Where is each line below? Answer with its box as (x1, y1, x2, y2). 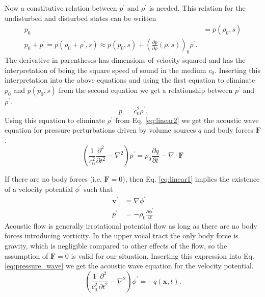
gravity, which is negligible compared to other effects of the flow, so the (5, 240, 227, 251)
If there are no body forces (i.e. (5, 174, 102, 184)
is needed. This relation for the (149, 3, 246, 13)
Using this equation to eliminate (5, 114, 105, 125)
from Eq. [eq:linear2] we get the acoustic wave (115, 114, 259, 125)
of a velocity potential (5, 184, 73, 194)
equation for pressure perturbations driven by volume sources (5, 125, 196, 135)
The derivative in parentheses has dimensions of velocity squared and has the (5, 55, 246, 65)
